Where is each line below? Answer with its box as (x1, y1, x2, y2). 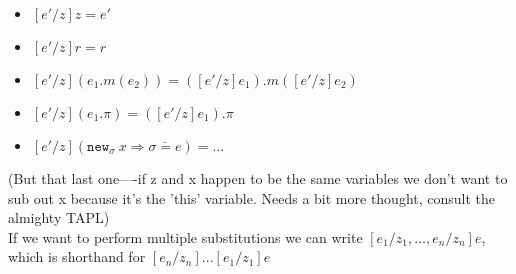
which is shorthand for (8, 246, 146, 267)
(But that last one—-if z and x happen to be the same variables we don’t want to (8, 168, 508, 188)
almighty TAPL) (8, 207, 110, 228)
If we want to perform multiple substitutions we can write (8, 226, 363, 247)
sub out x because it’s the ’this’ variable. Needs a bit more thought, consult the (8, 187, 496, 208)
